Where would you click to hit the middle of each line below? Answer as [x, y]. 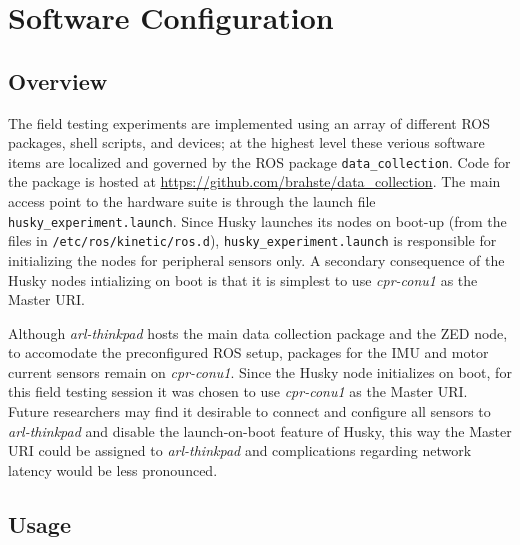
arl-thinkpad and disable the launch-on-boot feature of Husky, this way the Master [260, 430]
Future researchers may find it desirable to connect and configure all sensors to [249, 411]
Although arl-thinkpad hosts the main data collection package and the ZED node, [258, 332]
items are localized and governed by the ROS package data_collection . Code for [259, 161]
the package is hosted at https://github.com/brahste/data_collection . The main [254, 181]
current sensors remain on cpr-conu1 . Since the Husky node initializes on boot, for [260, 371]
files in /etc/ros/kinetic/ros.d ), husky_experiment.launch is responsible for [252, 240]
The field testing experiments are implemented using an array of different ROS [249, 122]
